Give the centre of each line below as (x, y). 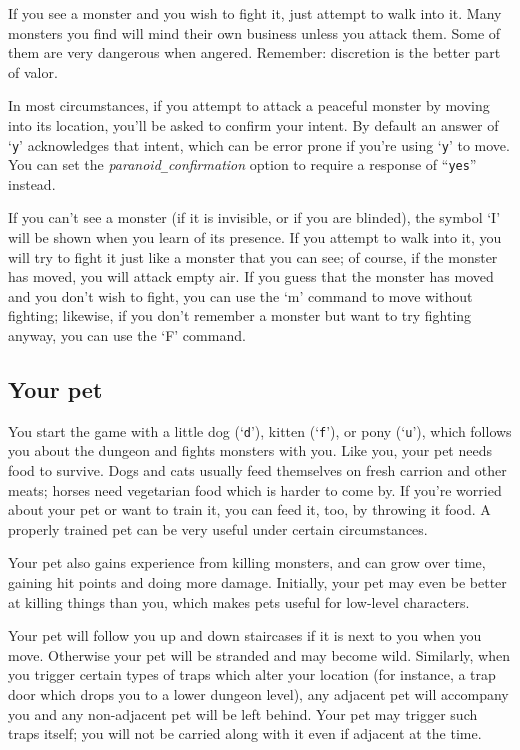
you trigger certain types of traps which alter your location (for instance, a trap (252, 674)
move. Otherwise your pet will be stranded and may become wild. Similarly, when (259, 654)
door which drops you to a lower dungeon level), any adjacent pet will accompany (258, 694)
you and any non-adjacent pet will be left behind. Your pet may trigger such (243, 713)
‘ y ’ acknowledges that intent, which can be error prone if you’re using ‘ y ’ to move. (259, 144)
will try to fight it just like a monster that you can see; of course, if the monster (253, 256)
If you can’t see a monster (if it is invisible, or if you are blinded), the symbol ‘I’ (254, 217)
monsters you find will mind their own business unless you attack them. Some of (254, 32)
